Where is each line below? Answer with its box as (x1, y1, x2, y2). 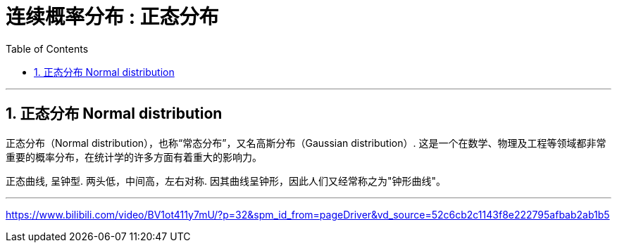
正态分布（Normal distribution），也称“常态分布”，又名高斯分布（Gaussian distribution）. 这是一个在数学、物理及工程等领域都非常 (6, 136, 606, 149)
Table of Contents (6, 42, 89, 55)
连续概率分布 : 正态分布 (6, 5, 219, 29)
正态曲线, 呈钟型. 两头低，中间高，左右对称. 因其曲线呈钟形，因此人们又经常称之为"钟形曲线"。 (6, 174, 446, 187)
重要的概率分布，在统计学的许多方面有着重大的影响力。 (6, 150, 262, 163)
